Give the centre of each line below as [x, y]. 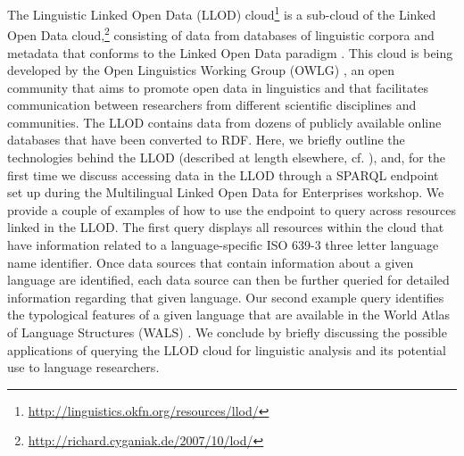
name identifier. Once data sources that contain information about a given [211, 262]
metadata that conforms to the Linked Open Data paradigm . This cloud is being [230, 52]
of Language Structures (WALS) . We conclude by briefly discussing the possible [227, 332]
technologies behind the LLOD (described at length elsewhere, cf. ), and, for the [226, 158]
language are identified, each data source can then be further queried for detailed [228, 280]
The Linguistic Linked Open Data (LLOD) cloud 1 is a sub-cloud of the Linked [222, 13]
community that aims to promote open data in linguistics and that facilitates [218, 87]
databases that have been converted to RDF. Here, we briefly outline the [206, 140]
